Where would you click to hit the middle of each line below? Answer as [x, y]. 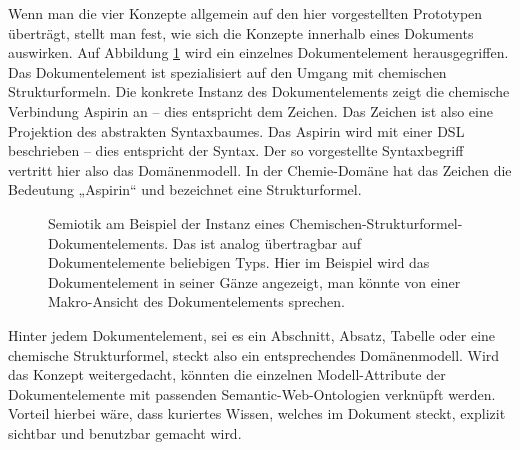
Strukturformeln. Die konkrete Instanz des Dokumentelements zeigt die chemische [259, 91]
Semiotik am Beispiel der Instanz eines [166, 222]
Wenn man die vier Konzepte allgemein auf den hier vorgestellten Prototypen [245, 13]
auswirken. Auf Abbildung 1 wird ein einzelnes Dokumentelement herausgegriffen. [258, 52]
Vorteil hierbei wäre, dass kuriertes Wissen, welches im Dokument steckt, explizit [257, 413]
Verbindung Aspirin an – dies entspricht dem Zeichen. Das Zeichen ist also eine [250, 110]
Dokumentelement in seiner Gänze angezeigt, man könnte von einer [254, 281]
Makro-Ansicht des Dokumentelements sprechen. [196, 301]
